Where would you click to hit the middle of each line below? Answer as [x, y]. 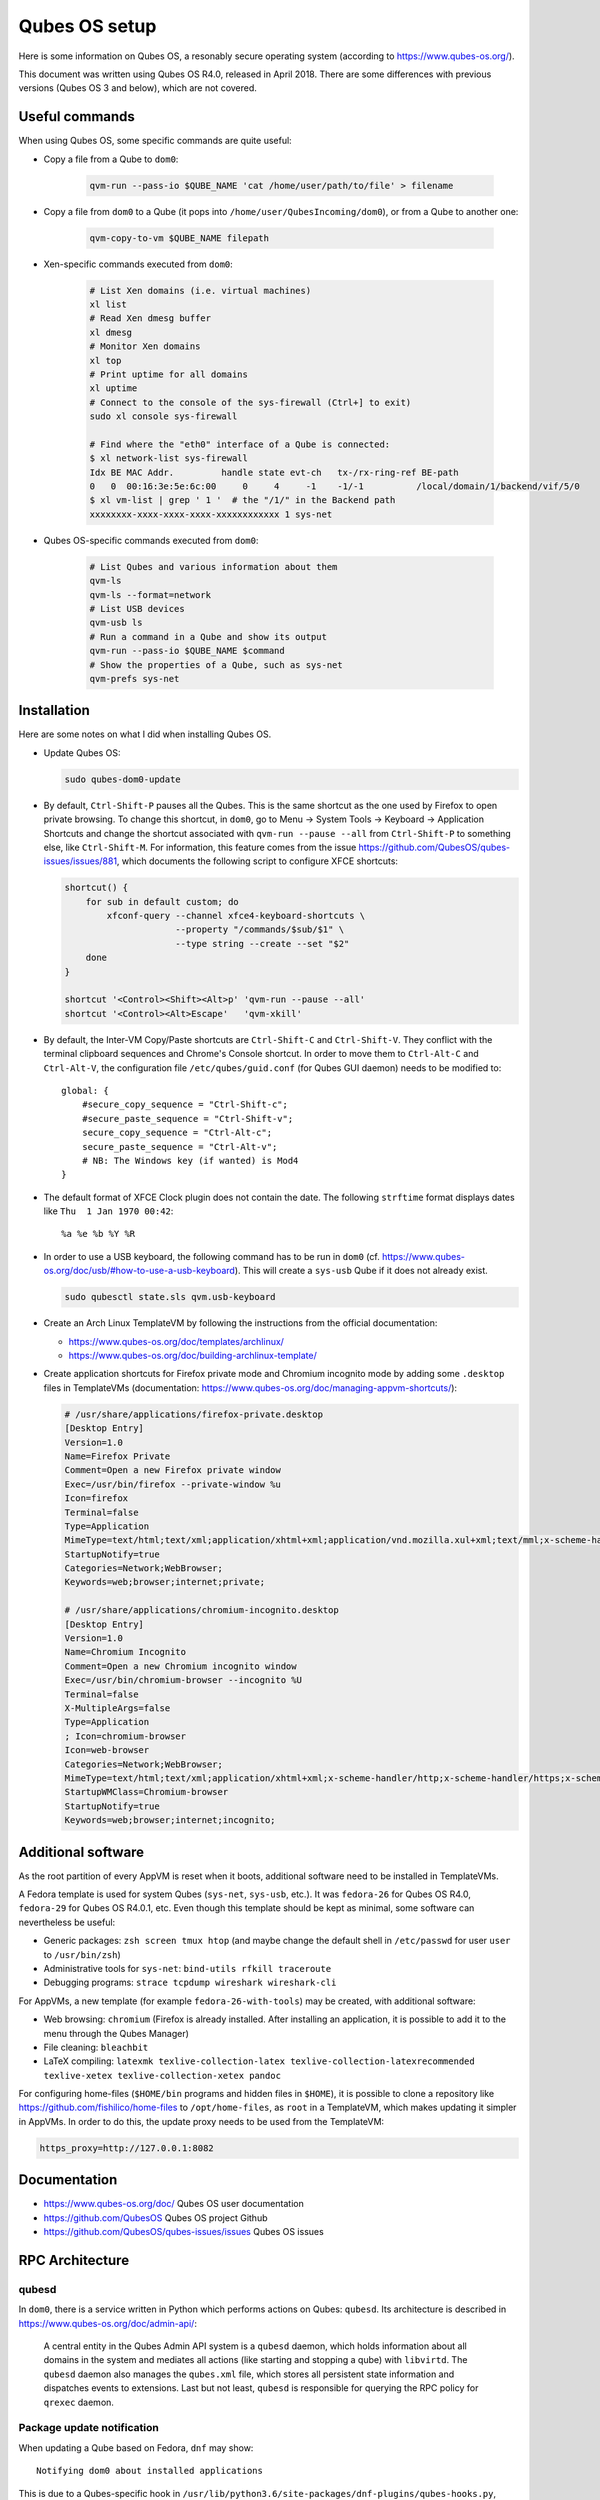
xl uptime [113, 388]
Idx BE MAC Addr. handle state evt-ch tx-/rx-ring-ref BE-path [274, 472]
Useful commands [76, 116]
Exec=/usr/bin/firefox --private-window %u [173, 1484]
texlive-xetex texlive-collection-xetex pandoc [162, 2075]
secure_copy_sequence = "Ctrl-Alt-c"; [177, 1133]
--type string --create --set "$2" [262, 943]
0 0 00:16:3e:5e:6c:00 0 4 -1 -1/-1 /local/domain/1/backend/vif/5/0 [334, 486]
